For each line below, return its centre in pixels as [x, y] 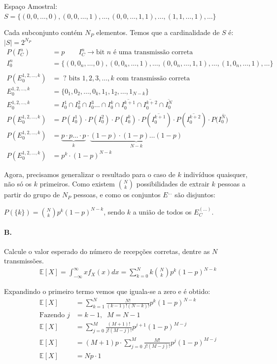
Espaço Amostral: [31, 6]
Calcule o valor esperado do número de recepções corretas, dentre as [107, 251]
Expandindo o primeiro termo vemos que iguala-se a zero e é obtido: [107, 291]
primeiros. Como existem [77, 184]
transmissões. [24, 261]
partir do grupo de [32, 195]
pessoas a [232, 184]
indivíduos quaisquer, [216, 174]
